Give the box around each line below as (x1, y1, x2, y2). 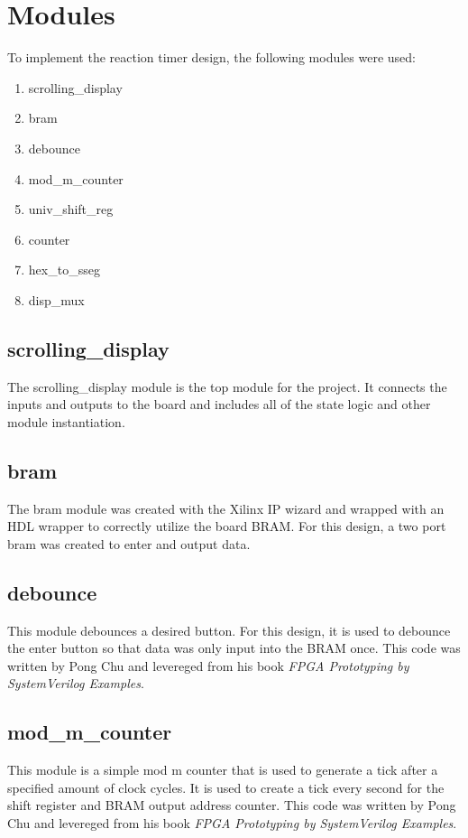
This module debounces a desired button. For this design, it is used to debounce (7, 620, 451, 639)
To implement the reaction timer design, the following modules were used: (7, 48, 416, 67)
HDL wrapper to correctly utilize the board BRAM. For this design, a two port (7, 517, 446, 535)
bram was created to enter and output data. (7, 534, 251, 553)
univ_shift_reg (28, 200, 114, 219)
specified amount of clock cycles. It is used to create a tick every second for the (7, 777, 445, 796)
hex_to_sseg (28, 260, 100, 279)
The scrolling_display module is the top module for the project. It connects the (7, 377, 447, 396)
